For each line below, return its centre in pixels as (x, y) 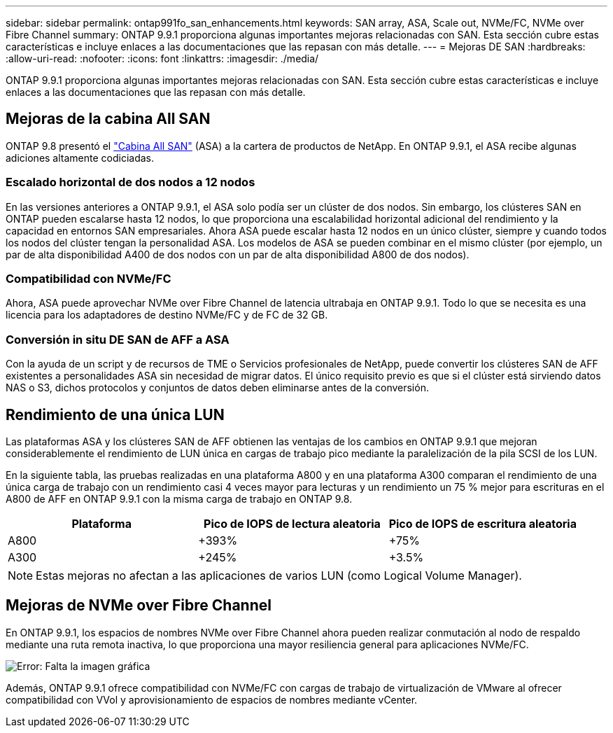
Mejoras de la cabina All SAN (108, 119)
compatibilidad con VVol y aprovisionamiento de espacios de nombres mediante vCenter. (212, 699)
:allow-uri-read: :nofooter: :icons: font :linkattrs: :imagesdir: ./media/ (162, 58)
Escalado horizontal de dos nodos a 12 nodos (131, 182)
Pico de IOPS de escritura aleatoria (482, 523)
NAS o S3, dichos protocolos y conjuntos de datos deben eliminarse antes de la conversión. (217, 388)
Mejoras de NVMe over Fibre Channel (139, 606)
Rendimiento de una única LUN (115, 414)
